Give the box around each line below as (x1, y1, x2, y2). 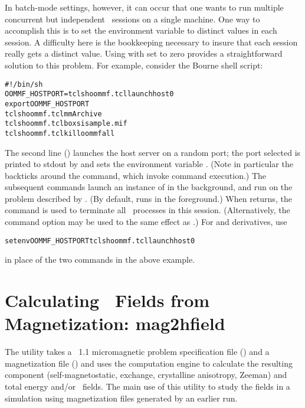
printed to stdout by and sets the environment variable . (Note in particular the (5, 158, 293, 170)
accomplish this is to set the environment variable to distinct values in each (5, 24, 277, 37)
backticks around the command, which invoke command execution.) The (5, 169, 267, 181)
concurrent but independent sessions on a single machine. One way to (5, 12, 260, 25)
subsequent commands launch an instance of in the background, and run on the (5, 181, 293, 193)
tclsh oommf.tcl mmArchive (5, 109, 102, 118)
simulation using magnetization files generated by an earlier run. (5, 391, 238, 404)
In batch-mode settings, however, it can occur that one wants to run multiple (5, 1, 284, 13)
